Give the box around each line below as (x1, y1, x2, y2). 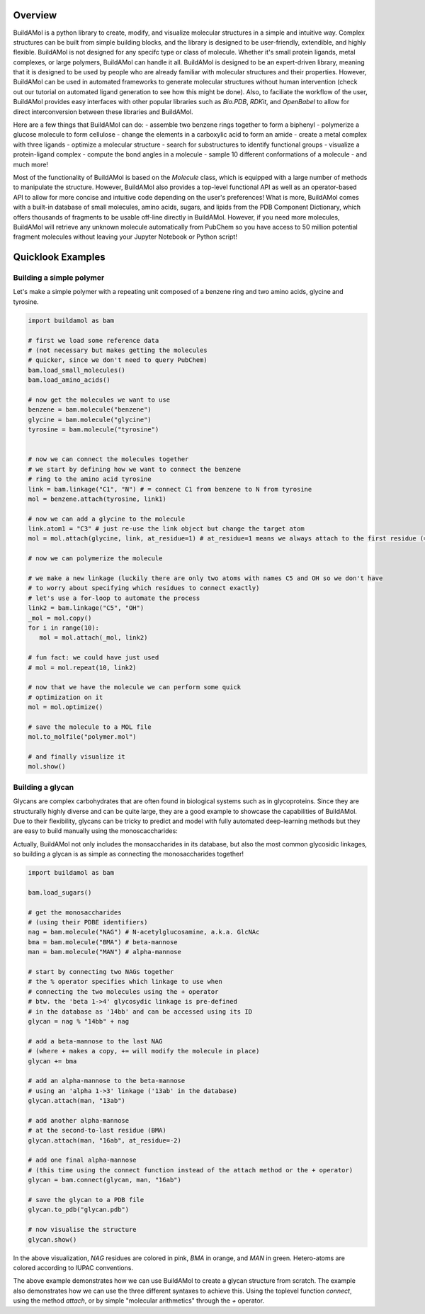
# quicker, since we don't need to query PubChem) (28, 356, 208, 364)
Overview (13, 9, 57, 21)
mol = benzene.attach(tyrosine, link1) (28, 494, 166, 503)
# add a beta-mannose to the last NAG (28, 1037, 163, 1045)
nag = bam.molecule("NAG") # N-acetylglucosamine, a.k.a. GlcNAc (28, 928, 260, 936)
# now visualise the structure (28, 1225, 137, 1234)
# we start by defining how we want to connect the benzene (28, 465, 242, 473)
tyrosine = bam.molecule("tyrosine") (28, 426, 159, 434)
